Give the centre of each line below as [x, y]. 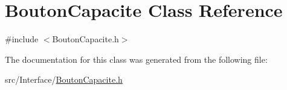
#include [22, 39]
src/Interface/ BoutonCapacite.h [64, 79]
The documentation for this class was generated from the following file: [136, 59]
